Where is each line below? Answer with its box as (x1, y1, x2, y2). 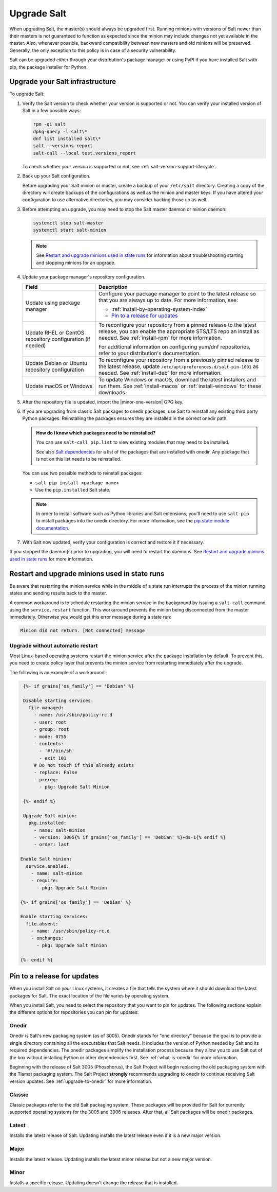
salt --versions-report (33, 143, 93, 149)
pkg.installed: (28, 820, 67, 826)
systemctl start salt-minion (33, 227, 107, 233)
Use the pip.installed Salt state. (35, 487, 110, 493)
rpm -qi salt (33, 121, 66, 127)
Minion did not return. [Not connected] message (20, 628, 145, 634)
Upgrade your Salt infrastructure (9, 77, 116, 86)
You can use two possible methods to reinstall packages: (22, 470, 143, 476)
